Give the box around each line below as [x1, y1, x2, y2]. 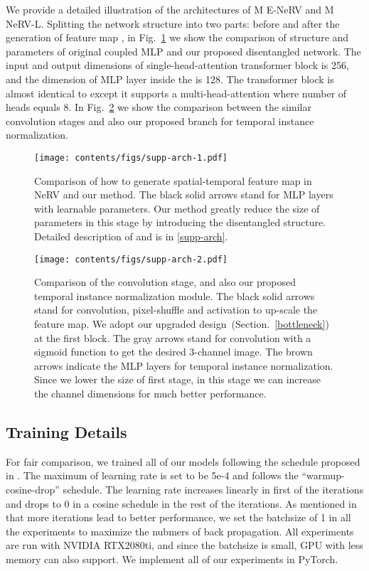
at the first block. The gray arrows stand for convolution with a [34, 330, 311, 345]
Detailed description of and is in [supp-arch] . [34, 228, 228, 243]
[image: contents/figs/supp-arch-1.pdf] [34, 152, 228, 163]
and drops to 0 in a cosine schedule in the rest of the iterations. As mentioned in [6, 496, 357, 511]
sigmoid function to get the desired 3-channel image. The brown [34, 344, 313, 359]
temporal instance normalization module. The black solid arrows [34, 288, 315, 303]
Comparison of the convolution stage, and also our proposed [34, 274, 296, 289]
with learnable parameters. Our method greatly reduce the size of [34, 201, 320, 215]
